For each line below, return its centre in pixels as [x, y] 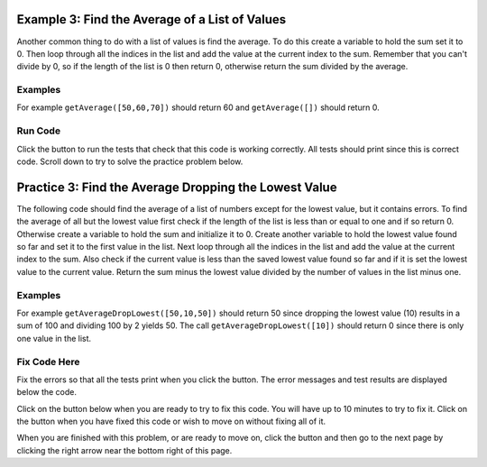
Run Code [39, 131]
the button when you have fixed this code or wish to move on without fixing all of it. [171, 421]
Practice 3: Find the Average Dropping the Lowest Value [177, 187]
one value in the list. [54, 338]
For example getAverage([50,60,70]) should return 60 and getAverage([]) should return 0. [198, 107]
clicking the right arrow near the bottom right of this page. [124, 450]
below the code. [46, 392]
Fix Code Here [48, 362]
